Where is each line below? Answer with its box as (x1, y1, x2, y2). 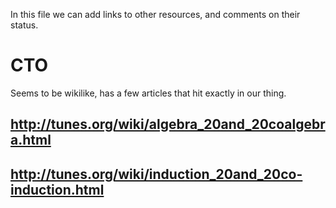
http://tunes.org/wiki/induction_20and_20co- (10, 165, 303, 183)
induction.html (10, 181, 105, 198)
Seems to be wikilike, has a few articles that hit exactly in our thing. (10, 87, 287, 99)
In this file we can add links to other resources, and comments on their (10, 9, 301, 20)
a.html (10, 132, 52, 149)
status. (10, 19, 39, 31)
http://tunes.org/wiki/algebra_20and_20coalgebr (10, 116, 326, 133)
